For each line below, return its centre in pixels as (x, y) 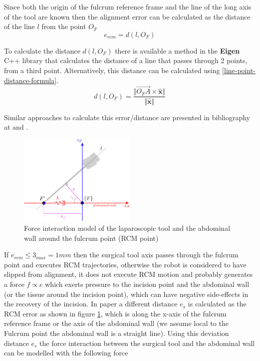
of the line (19, 26)
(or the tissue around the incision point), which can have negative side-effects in (126, 294)
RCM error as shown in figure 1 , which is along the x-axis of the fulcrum (115, 313)
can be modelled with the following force (66, 353)
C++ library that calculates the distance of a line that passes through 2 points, (126, 60)
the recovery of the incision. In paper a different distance (91, 304)
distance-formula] (30, 80)
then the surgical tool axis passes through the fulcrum (156, 255)
